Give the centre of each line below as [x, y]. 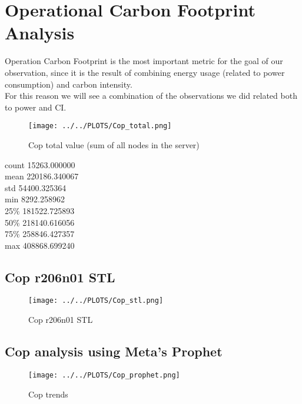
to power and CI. [36, 107]
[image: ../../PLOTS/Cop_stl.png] [96, 301]
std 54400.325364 [36, 187]
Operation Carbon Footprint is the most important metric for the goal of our [144, 61]
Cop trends [48, 394]
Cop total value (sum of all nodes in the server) [114, 144]
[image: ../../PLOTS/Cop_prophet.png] [104, 375]
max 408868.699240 [40, 245]
